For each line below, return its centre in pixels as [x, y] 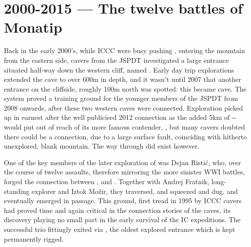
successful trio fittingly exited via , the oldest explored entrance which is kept [120, 229]
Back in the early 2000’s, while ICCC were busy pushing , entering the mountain [125, 50]
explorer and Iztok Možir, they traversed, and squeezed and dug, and [135, 191]
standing [17, 191]
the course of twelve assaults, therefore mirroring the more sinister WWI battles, [125, 172]
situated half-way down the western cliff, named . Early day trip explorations [119, 69]
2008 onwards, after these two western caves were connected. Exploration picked [124, 107]
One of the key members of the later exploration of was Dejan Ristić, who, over [123, 162]
